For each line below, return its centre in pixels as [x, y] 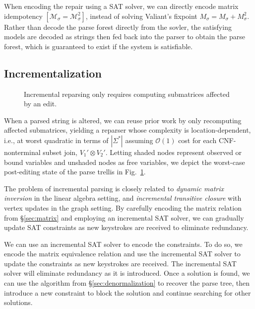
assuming [139, 140]
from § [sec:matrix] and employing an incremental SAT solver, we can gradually [124, 217]
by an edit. [40, 104]
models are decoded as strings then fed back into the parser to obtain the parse [125, 37]
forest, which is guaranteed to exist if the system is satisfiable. [98, 46]
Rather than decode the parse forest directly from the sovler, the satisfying [118, 27]
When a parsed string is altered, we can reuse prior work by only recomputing [123, 120]
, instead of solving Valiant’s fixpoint [141, 16]
